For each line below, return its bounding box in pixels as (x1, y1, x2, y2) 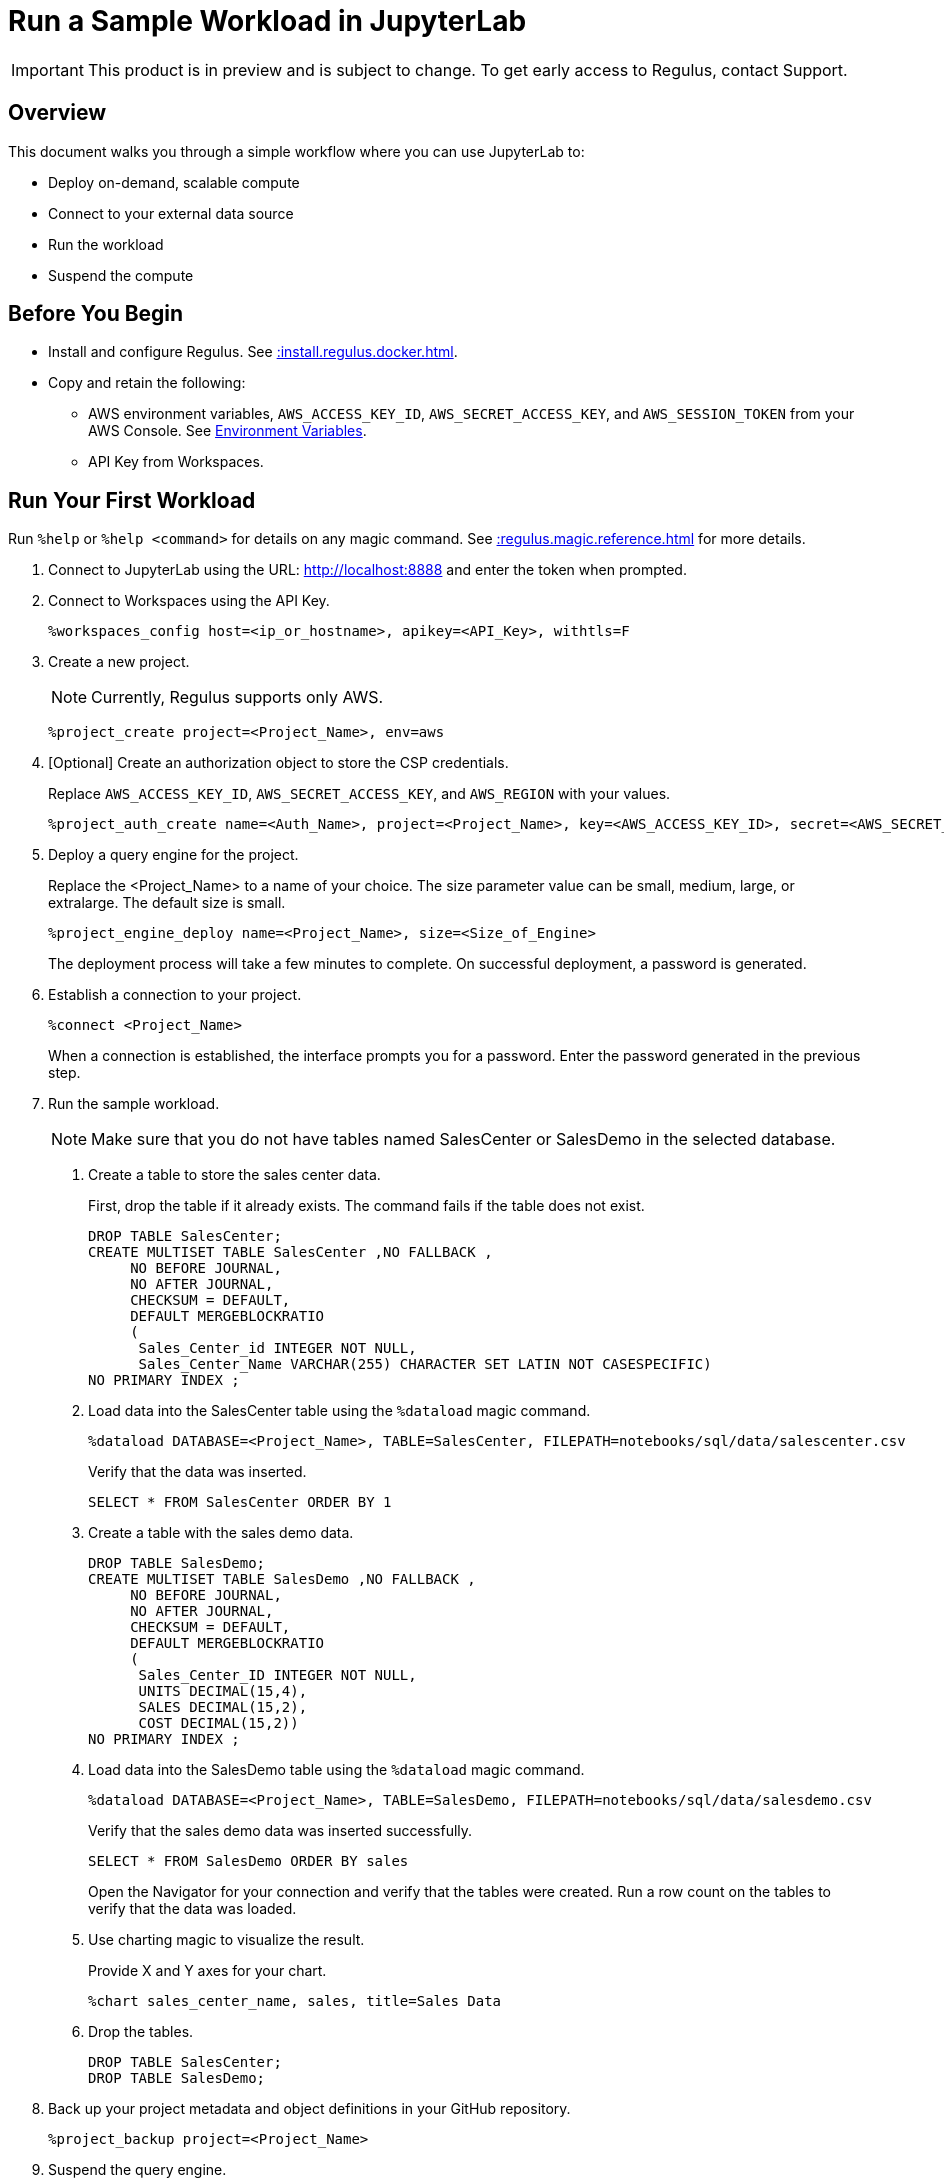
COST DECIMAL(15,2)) (138, 1715, 299, 1732)
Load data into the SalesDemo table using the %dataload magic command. (88, 1761, 585, 1779)
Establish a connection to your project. (48, 986, 302, 1004)
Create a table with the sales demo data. (88, 1524, 354, 1542)
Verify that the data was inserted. (88, 1463, 307, 1481)
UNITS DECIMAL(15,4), (138, 1683, 308, 1700)
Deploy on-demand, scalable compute (48, 173, 300, 191)
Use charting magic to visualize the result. (88, 1931, 365, 1949)
